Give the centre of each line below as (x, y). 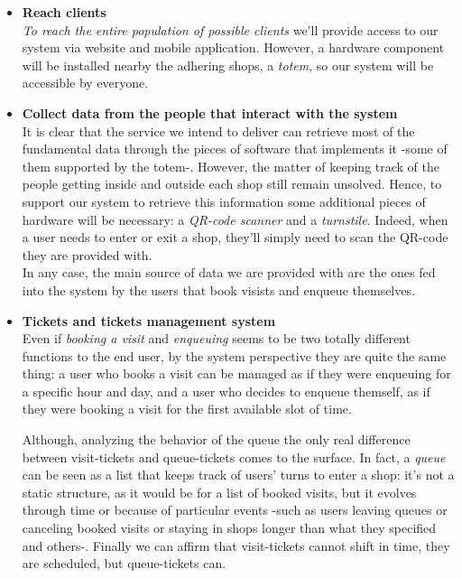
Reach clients (64, 12)
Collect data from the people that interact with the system (210, 112)
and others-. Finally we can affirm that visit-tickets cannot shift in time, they (236, 545)
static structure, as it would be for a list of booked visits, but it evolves (219, 492)
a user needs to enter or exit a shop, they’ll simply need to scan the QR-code (235, 237)
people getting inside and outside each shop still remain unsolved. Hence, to (232, 184)
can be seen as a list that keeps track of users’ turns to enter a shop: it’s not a (238, 475)
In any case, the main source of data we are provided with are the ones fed (229, 272)
